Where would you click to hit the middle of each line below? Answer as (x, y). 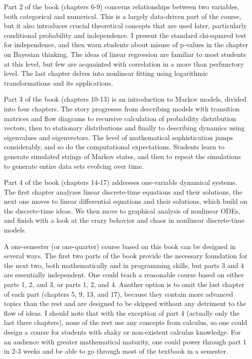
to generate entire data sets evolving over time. (74, 166)
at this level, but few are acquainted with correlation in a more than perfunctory (124, 63)
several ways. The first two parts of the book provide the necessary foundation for (126, 256)
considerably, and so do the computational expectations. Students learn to (114, 147)
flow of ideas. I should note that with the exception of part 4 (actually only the (122, 313)
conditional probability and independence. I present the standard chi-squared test (125, 35)
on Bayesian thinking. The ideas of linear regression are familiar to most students (125, 54)
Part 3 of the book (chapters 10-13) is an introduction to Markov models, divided (125, 99)
